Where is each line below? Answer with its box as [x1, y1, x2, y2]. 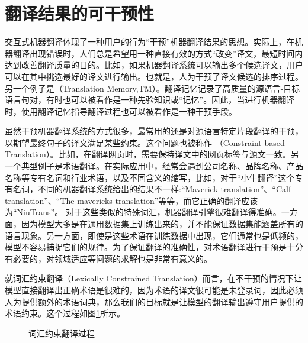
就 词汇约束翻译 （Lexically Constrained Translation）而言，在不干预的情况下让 [5, 272, 302, 284]
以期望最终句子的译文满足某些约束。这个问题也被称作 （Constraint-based [5, 136, 285, 148]
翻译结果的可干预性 [5, 1, 155, 25]
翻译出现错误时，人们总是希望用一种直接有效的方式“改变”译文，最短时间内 [12, 47, 303, 59]
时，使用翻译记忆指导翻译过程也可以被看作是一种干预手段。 [5, 105, 237, 117]
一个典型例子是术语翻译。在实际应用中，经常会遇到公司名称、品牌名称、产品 [5, 160, 303, 172]
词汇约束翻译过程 [28, 326, 95, 339]
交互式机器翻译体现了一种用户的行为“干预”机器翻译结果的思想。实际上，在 [5, 35, 295, 48]
